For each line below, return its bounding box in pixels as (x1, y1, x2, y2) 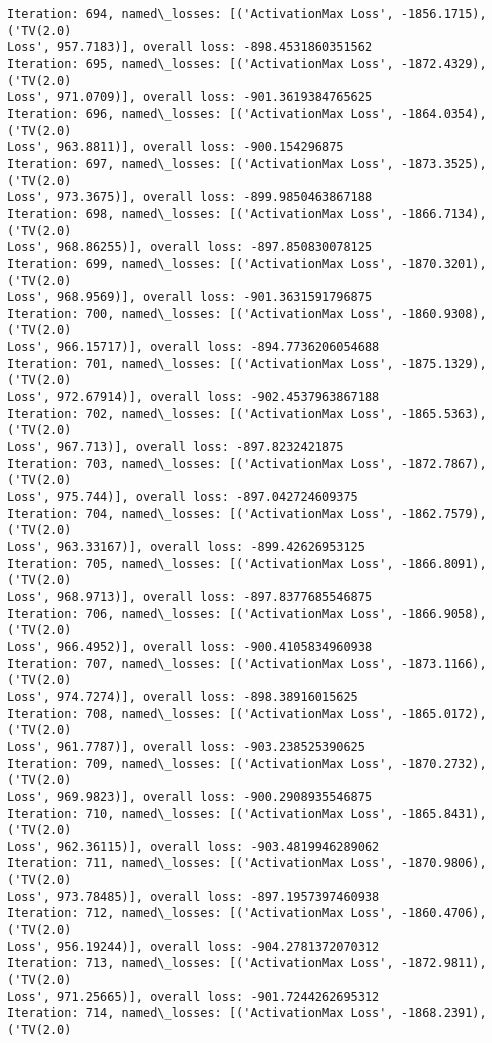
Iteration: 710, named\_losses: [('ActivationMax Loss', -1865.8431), (7, 806, 487, 821)
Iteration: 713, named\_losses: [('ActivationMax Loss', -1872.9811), (7, 956, 487, 971)
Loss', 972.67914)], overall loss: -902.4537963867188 (7, 390, 380, 405)
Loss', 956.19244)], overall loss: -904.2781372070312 (7, 939, 380, 954)
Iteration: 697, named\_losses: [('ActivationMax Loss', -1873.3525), (7, 156, 487, 171)
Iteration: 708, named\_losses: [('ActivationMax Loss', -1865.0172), (7, 706, 487, 721)
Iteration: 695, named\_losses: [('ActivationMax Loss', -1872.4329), (7, 56, 487, 71)
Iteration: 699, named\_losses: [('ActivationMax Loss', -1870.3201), (7, 256, 487, 271)
